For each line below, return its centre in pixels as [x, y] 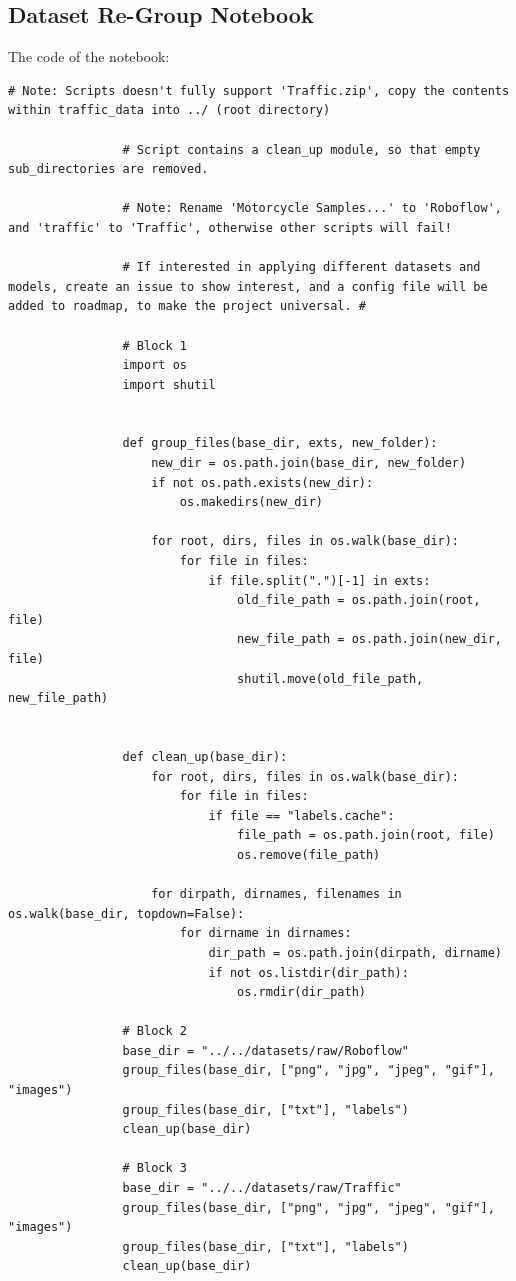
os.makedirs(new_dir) [251, 502]
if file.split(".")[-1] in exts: [319, 580]
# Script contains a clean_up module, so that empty [301, 149]
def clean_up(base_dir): [205, 756]
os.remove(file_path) [309, 854]
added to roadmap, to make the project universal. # [187, 306]
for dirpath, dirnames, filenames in [276, 894]
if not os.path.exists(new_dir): [262, 482]
